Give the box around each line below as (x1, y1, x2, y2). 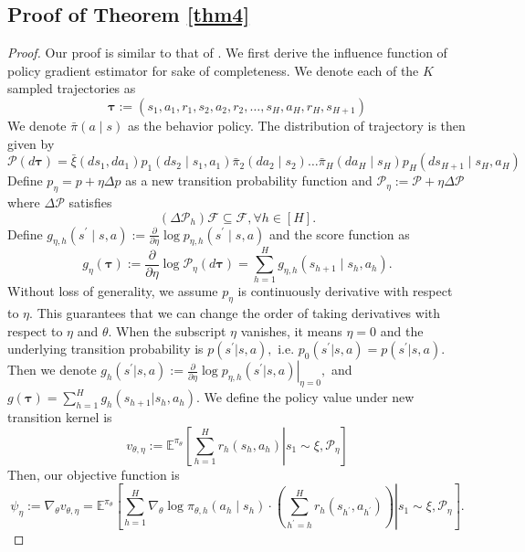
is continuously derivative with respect (237, 281, 453, 301)
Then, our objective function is (7, 464, 180, 483)
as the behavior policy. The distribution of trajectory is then (127, 115, 466, 134)
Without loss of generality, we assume (7, 281, 218, 301)
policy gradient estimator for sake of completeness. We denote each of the (7, 60, 419, 80)
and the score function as (268, 224, 410, 243)
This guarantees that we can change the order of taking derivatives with (37, 303, 441, 323)
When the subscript (116, 321, 226, 340)
